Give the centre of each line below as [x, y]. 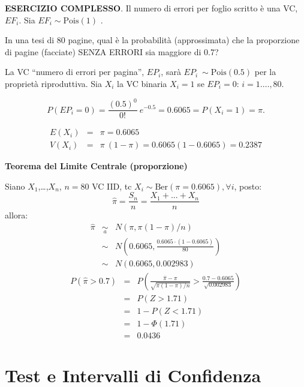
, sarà [171, 72]
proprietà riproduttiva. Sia [53, 83]
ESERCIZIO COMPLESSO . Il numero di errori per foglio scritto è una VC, [151, 8]
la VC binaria [142, 83]
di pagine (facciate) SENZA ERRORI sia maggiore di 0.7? [112, 51]
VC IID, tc [112, 186]
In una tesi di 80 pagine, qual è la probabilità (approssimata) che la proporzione [152, 40]
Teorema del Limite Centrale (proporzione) [96, 166]
